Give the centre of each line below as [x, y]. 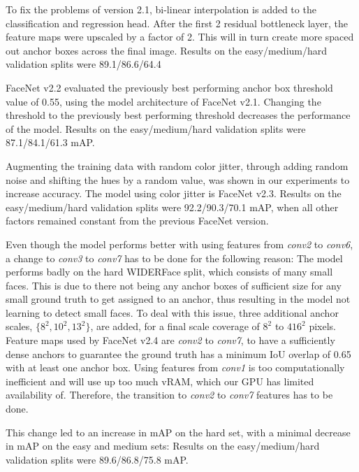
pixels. [322, 326]
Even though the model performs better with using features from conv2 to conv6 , [179, 244]
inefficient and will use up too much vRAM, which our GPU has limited [160, 381]
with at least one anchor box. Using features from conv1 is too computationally [175, 367]
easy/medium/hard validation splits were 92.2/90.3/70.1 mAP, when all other [172, 207]
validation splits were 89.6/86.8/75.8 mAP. [97, 459]
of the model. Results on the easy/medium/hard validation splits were [156, 128]
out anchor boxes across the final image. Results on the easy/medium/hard [167, 50]
